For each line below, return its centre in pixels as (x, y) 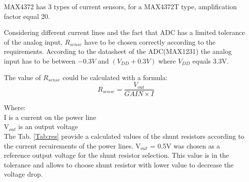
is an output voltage (48, 126)
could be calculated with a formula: (115, 77)
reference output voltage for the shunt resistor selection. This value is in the (117, 155)
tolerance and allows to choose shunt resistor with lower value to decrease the (119, 164)
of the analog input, (33, 41)
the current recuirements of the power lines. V (72, 145)
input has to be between (40, 60)
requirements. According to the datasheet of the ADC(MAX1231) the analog (118, 51)
